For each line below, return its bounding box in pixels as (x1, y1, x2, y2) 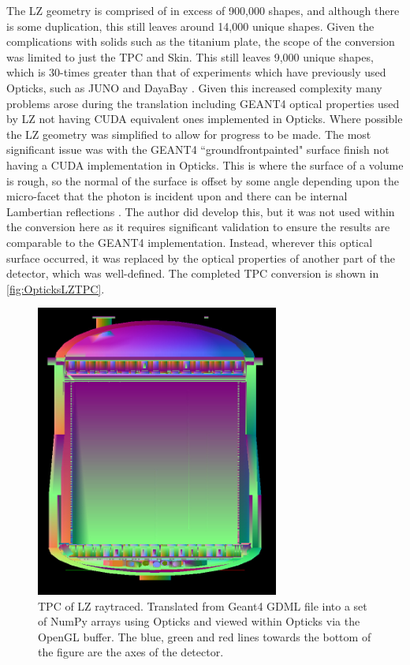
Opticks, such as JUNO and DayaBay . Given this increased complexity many (6, 79, 382, 95)
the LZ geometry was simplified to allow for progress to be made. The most (6, 125, 371, 142)
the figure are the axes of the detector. (38, 644, 224, 660)
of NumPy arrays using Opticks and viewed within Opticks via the (38, 613, 360, 630)
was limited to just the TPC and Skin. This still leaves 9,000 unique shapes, (6, 48, 374, 65)
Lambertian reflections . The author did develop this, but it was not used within (6, 203, 395, 219)
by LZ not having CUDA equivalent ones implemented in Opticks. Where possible (6, 110, 403, 127)
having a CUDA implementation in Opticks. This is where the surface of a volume (6, 156, 404, 173)
